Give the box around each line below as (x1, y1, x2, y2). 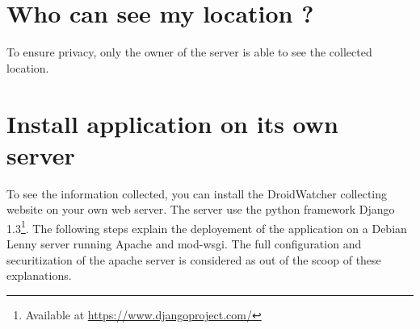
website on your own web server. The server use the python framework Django (6, 201, 395, 218)
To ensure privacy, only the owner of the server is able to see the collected (6, 44, 372, 60)
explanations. (6, 267, 72, 284)
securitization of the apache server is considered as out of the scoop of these (6, 251, 381, 268)
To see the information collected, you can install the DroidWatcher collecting (6, 185, 388, 202)
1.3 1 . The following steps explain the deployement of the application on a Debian (6, 217, 407, 236)
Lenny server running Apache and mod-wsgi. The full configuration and (6, 235, 362, 252)
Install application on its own (6, 106, 338, 140)
